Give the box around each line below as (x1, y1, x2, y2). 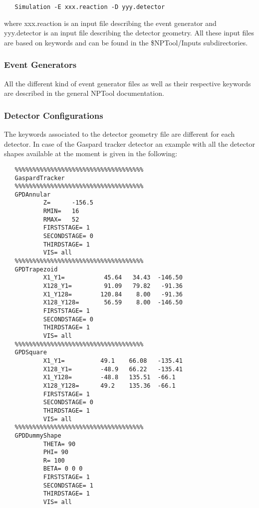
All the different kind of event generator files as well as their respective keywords (4, 78, 251, 88)
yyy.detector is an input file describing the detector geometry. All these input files (4, 27, 254, 38)
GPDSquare (14, 349, 47, 356)
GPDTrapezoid (14, 265, 58, 273)
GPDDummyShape (14, 432, 61, 439)
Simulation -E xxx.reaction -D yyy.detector (14, 3, 165, 10)
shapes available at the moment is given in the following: (4, 148, 178, 159)
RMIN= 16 (43, 208, 79, 215)
